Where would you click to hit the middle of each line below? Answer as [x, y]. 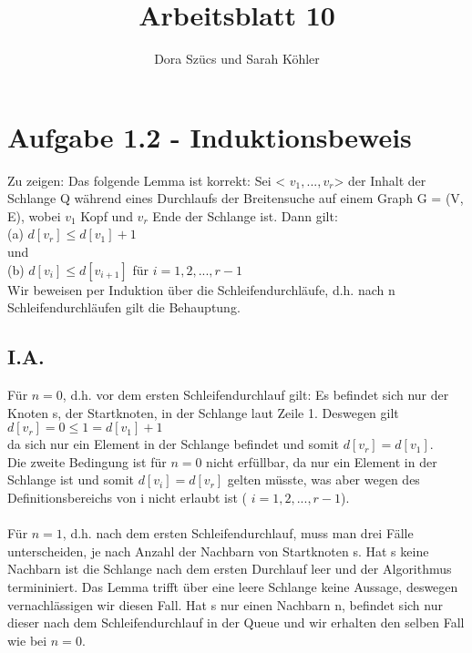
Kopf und [107, 215]
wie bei [27, 640]
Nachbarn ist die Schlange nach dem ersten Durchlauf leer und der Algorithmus [230, 569]
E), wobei [34, 215]
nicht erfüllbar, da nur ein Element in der [322, 461]
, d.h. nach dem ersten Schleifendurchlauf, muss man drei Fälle [238, 533]
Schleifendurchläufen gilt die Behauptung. [124, 307]
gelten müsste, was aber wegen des [323, 480]
